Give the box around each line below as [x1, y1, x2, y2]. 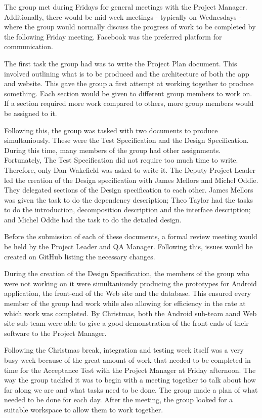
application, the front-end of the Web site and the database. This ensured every [4, 288, 251, 298]
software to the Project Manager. [4, 327, 107, 338]
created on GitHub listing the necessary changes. [4, 251, 155, 261]
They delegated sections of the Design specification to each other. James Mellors [4, 184, 253, 195]
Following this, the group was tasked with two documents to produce [4, 125, 218, 135]
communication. [4, 41, 53, 52]
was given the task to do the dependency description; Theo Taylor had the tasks [4, 194, 253, 205]
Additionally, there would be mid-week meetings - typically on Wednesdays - [4, 11, 241, 22]
